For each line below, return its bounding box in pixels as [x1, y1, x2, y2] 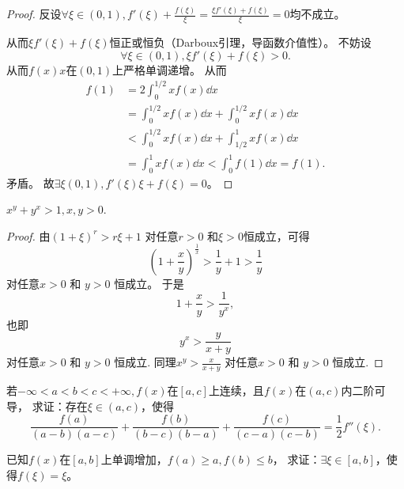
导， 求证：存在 [6, 397, 88, 414]
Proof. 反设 [6, 6, 62, 22]
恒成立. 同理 [114, 354, 176, 370]
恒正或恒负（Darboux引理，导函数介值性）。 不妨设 [109, 34, 372, 51]
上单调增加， [100, 451, 168, 468]
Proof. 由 [6, 227, 51, 244]
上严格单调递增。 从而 [112, 61, 227, 78]
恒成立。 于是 [114, 275, 184, 291]
